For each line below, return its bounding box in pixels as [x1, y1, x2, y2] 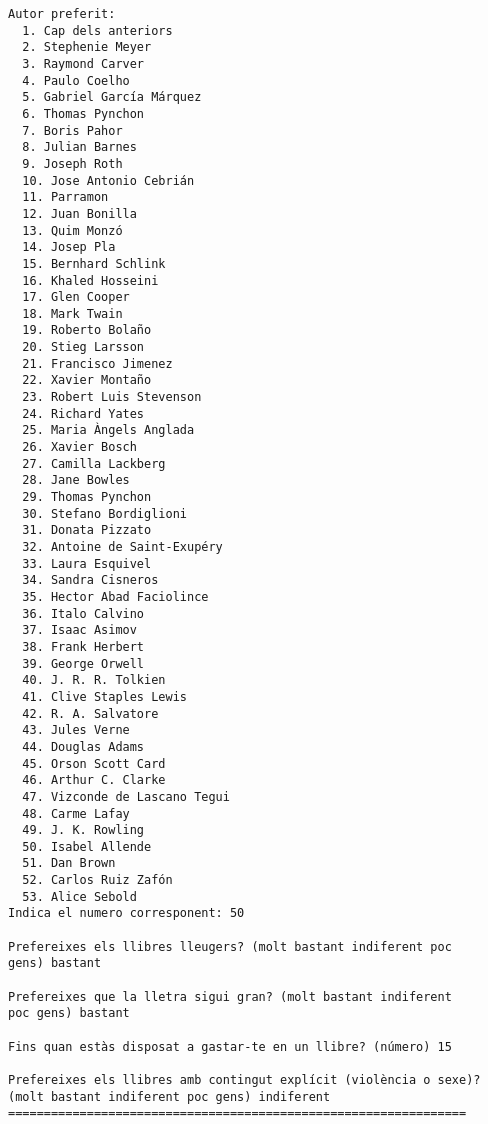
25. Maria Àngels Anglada [22, 423, 195, 438]
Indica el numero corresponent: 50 [8, 906, 245, 921]
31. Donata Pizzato [22, 523, 152, 538]
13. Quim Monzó [22, 223, 123, 238]
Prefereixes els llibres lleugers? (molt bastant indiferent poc [8, 939, 452, 954]
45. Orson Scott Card [22, 756, 166, 771]
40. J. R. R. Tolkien [22, 673, 166, 688]
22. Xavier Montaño [22, 373, 152, 388]
